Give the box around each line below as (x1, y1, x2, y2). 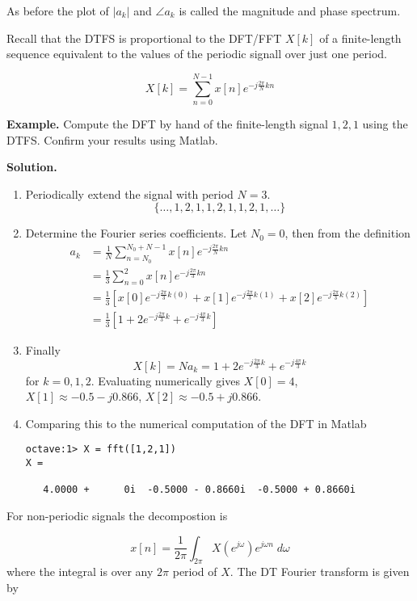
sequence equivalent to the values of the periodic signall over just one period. (6, 45, 387, 62)
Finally (25, 342, 61, 358)
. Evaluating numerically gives (91, 372, 240, 389)
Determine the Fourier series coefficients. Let (25, 225, 247, 242)
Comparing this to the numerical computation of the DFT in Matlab (25, 414, 367, 431)
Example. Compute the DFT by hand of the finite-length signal (6, 115, 328, 132)
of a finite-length (319, 29, 402, 46)
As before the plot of (6, 2, 109, 19)
